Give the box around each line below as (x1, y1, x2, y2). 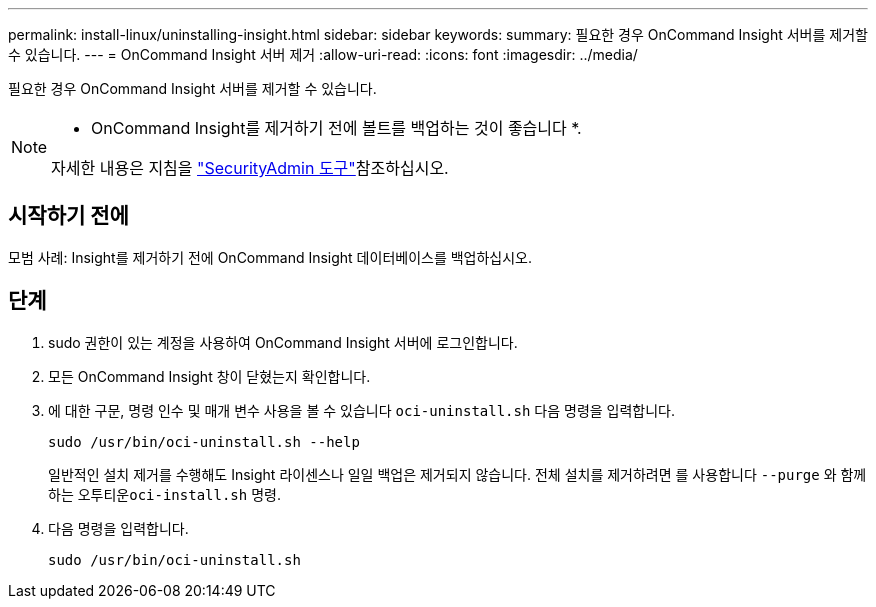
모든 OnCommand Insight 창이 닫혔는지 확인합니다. (48, 367, 371, 385)
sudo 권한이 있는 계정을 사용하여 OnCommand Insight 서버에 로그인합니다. (48, 333, 518, 351)
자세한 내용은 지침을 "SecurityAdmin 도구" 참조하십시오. (51, 158, 449, 178)
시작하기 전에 (8, 203, 129, 229)
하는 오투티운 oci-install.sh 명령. (48, 485, 281, 503)
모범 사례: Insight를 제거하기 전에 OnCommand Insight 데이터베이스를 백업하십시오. (8, 248, 533, 266)
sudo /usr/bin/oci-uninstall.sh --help (48, 433, 360, 450)
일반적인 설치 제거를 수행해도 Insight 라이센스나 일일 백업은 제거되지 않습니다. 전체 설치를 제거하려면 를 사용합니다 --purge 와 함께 (48, 465, 867, 483)
